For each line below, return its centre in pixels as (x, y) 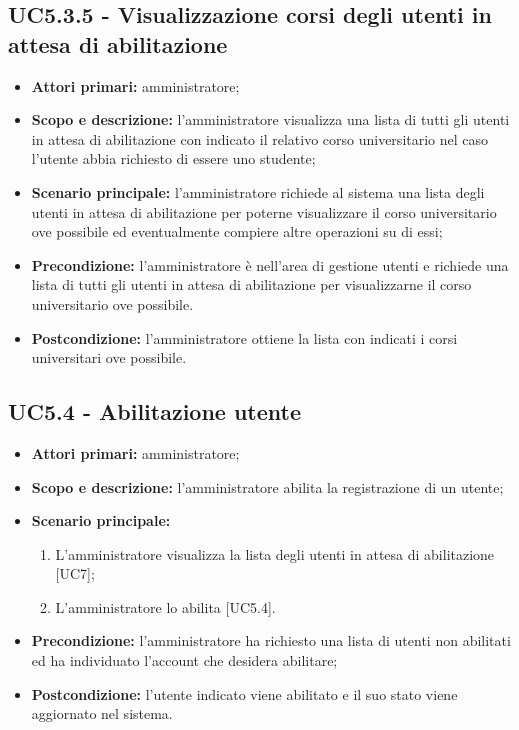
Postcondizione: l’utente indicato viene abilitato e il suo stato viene (244, 693)
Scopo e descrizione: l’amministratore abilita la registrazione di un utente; (267, 486)
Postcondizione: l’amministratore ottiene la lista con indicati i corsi (244, 337)
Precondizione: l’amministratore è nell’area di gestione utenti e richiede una (270, 264)
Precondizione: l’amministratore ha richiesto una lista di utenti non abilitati (271, 640)
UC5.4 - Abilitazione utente (155, 411)
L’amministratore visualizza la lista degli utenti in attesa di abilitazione (275, 553)
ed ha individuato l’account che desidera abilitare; (184, 660)
